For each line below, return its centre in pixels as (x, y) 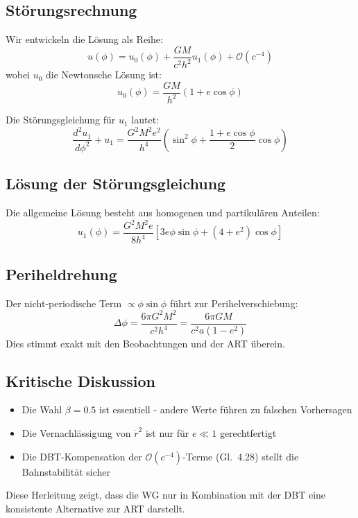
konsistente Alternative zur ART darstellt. (95, 508)
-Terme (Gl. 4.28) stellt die (241, 456)
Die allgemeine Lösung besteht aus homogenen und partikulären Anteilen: (163, 212)
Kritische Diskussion (80, 380)
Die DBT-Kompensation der (82, 456)
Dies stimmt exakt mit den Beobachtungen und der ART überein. (145, 343)
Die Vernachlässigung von (76, 433)
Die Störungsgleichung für (61, 120)
